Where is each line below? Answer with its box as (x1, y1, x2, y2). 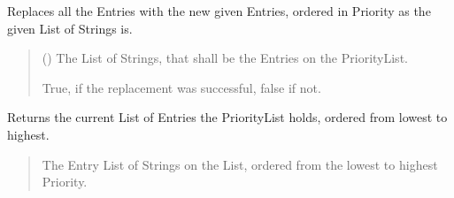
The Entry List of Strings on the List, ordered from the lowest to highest (42, 155, 438, 173)
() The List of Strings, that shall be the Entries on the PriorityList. (42, 49, 408, 67)
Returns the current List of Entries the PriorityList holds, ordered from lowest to (7, 108, 448, 126)
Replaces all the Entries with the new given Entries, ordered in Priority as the (7, 2, 431, 19)
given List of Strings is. (7, 19, 133, 37)
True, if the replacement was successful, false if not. (42, 78, 321, 96)
